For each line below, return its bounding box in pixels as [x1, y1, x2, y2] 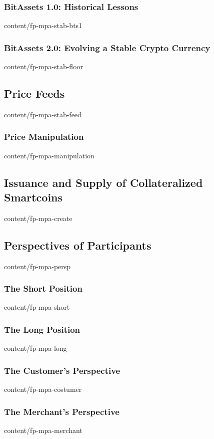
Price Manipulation [4, 130, 84, 143]
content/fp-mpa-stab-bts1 [4, 20, 82, 31]
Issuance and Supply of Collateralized [4, 174, 203, 190]
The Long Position [4, 323, 80, 335]
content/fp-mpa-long [4, 343, 67, 353]
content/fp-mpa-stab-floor [4, 61, 83, 72]
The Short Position [4, 282, 82, 295]
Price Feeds [4, 86, 65, 101]
